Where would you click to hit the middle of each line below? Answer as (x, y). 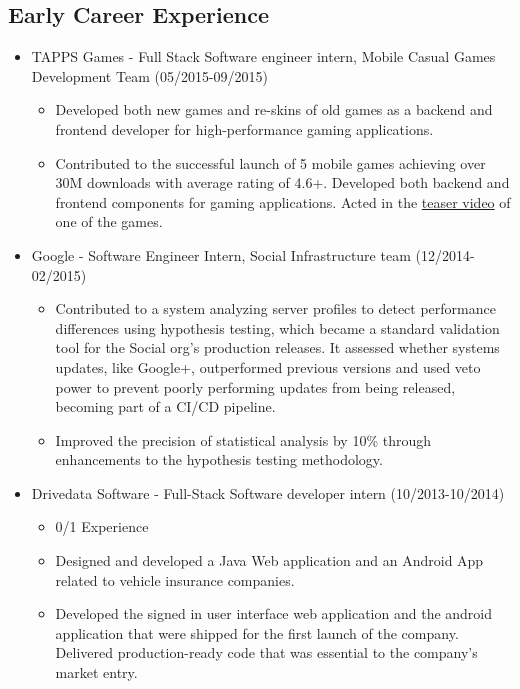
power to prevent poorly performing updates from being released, (255, 386)
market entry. (96, 672)
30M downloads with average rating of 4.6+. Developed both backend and (282, 182)
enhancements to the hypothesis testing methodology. (219, 459)
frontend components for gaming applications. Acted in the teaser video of (283, 201)
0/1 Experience (102, 526)
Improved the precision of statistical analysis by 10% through (243, 439)
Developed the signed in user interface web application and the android (274, 613)
